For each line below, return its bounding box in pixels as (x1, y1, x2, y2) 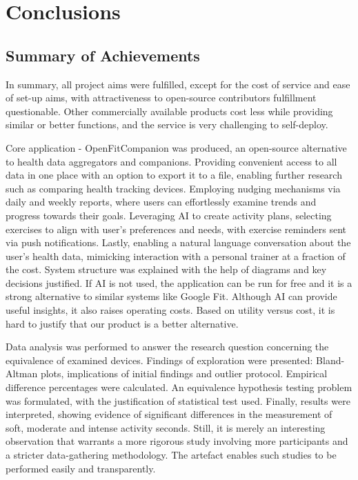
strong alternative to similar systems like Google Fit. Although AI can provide (6, 289, 337, 303)
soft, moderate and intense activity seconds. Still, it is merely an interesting (6, 420, 326, 434)
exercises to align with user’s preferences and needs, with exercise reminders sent (6, 221, 347, 236)
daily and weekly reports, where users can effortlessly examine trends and (6, 194, 317, 209)
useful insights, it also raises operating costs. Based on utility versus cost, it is (6, 303, 335, 317)
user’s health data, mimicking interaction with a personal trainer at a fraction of (6, 248, 346, 263)
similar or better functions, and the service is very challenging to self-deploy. (6, 117, 328, 132)
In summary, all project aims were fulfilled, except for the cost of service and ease (6, 77, 350, 91)
